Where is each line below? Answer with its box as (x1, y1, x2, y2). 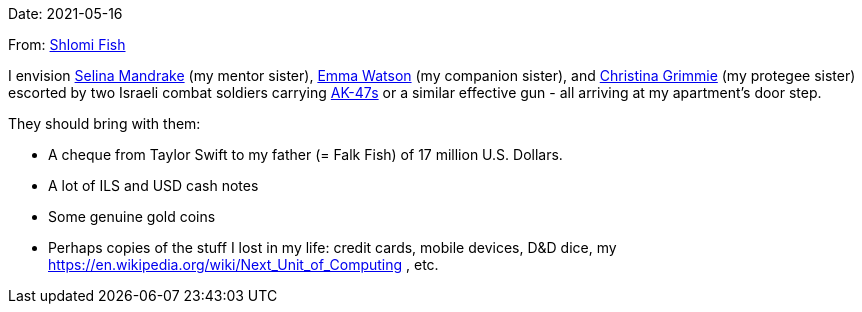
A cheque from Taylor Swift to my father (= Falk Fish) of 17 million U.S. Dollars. (48, 146, 563, 163)
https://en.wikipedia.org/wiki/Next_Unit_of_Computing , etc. (48, 256, 439, 273)
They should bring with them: (8, 115, 201, 132)
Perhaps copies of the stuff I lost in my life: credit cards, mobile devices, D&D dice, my (48, 239, 617, 256)
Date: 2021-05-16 (8, 5, 123, 22)
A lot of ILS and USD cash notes (48, 177, 259, 194)
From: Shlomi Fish (8, 36, 126, 53)
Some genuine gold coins (48, 208, 216, 225)
